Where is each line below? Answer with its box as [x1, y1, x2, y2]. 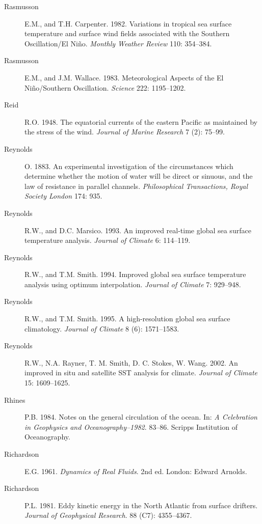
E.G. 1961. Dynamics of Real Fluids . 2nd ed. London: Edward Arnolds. [24, 465, 247, 476]
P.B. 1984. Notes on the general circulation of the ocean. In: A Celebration [24, 411, 257, 422]
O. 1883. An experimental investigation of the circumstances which [24, 160, 233, 171]
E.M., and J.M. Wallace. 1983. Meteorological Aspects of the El [24, 72, 224, 82]
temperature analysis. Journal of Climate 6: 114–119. [24, 235, 191, 245]
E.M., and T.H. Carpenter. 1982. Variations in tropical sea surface [24, 18, 232, 29]
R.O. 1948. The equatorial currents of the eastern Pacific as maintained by [24, 116, 257, 127]
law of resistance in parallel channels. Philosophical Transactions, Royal [24, 180, 248, 191]
